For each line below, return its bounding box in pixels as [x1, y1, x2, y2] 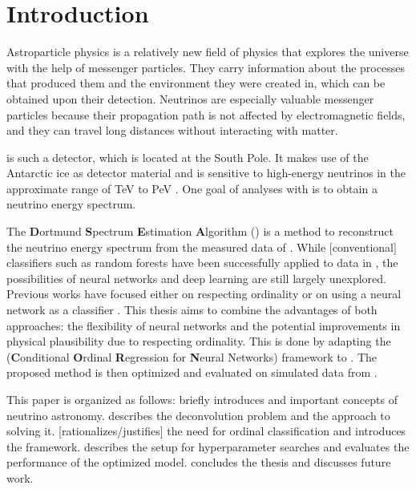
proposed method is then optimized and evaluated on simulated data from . [6, 364, 378, 381]
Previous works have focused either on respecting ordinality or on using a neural [6, 285, 402, 302]
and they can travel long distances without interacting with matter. [6, 122, 338, 139]
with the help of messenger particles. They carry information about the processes [6, 59, 405, 75]
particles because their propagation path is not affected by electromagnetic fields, [6, 106, 406, 123]
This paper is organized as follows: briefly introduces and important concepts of [6, 391, 398, 407]
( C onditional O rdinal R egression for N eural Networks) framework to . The [6, 348, 378, 365]
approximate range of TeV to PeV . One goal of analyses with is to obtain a [6, 180, 378, 196]
